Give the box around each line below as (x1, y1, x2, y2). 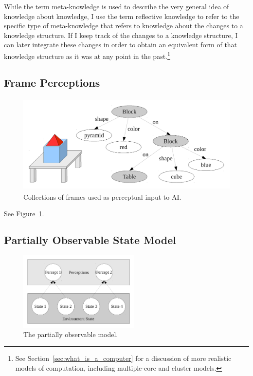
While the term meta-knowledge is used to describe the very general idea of (4, 1, 229, 11)
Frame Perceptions (4, 75, 100, 90)
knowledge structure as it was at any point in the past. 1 (4, 49, 170, 61)
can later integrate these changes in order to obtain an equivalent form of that (4, 39, 237, 50)
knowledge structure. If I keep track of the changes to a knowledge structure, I (4, 30, 238, 40)
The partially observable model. (23, 329, 118, 339)
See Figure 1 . (4, 208, 44, 218)
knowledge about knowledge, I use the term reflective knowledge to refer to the (4, 11, 239, 21)
